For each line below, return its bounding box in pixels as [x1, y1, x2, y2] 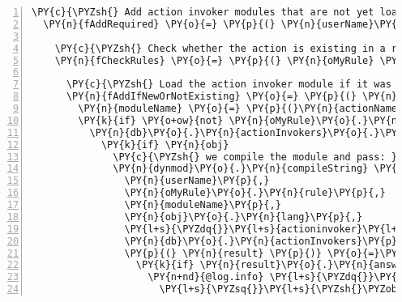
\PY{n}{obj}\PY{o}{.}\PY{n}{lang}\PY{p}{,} [124, 211, 363, 223]
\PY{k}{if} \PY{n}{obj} [100, 138, 229, 151]
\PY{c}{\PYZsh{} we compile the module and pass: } [113, 151, 398, 163]
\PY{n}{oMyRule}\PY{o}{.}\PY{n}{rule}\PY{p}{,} [124, 187, 386, 199]
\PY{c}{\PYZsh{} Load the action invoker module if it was [66, 79, 391, 91]
